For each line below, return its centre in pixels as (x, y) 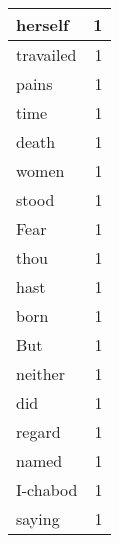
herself (42, 24)
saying (38, 518)
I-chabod (47, 489)
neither (40, 373)
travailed (46, 54)
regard (38, 431)
